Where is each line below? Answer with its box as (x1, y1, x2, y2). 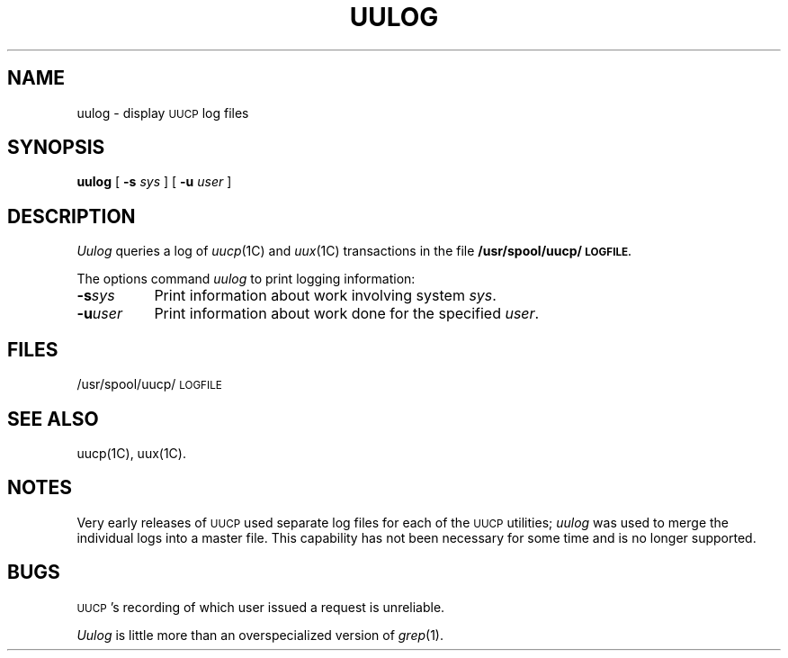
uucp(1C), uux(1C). (76, 445, 186, 461)
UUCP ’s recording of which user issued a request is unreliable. (76, 599, 445, 615)
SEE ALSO (7, 407, 99, 430)
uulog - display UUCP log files (76, 104, 249, 121)
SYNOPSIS (7, 136, 105, 159)
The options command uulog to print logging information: (76, 271, 416, 287)
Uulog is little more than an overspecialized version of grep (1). (76, 626, 444, 643)
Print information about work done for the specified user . (154, 304, 540, 323)
